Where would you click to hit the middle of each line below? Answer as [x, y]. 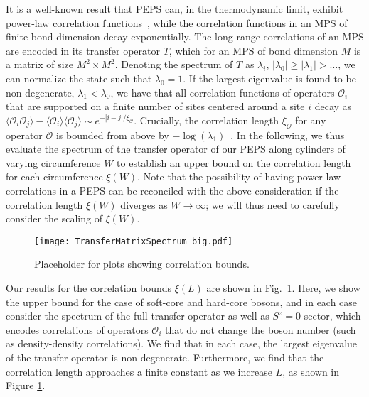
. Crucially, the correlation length [207, 120]
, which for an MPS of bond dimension [253, 50]
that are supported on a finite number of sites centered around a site [155, 106]
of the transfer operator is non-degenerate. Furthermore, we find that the [165, 357]
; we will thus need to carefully [273, 204]
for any [311, 120]
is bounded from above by [112, 135]
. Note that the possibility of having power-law [239, 176]
